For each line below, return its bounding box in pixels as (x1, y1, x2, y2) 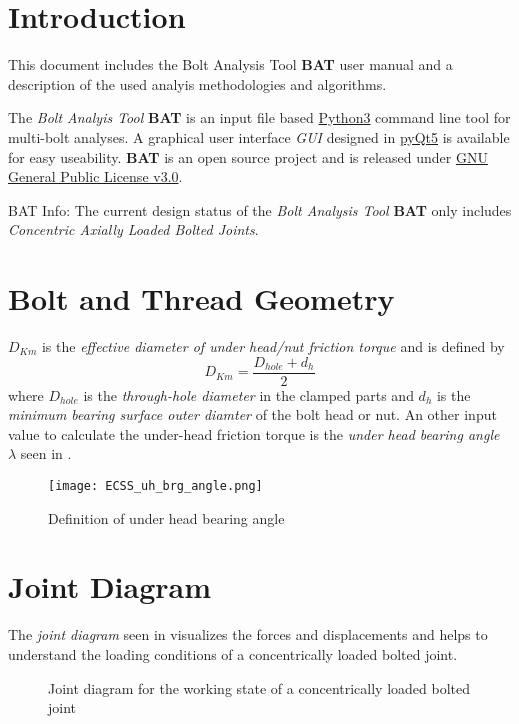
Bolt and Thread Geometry (8, 278, 395, 319)
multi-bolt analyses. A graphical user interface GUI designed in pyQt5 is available (8, 126, 510, 147)
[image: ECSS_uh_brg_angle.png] (48, 479, 263, 494)
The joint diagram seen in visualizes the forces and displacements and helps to (8, 624, 488, 645)
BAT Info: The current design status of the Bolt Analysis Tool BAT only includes (8, 199, 512, 220)
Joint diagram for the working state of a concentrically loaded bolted (48, 677, 471, 698)
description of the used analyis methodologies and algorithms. (8, 73, 387, 94)
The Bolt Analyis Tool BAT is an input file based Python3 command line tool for (8, 107, 511, 128)
